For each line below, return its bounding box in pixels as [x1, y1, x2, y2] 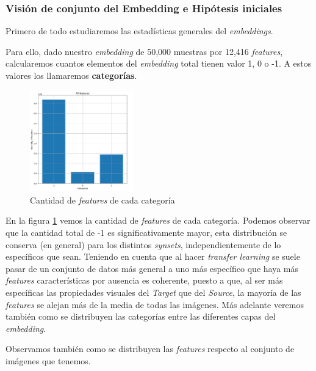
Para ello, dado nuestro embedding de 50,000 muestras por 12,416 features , [5, 45, 283, 57]
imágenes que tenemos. [5, 354, 91, 367]
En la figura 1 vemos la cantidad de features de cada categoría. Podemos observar [5, 214, 311, 227]
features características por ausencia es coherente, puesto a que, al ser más [5, 274, 283, 287]
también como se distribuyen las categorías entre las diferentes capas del [5, 310, 276, 323]
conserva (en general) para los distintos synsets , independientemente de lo [5, 238, 281, 251]
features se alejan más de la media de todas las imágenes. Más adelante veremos [5, 298, 304, 310]
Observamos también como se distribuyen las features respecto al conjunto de [5, 342, 295, 355]
